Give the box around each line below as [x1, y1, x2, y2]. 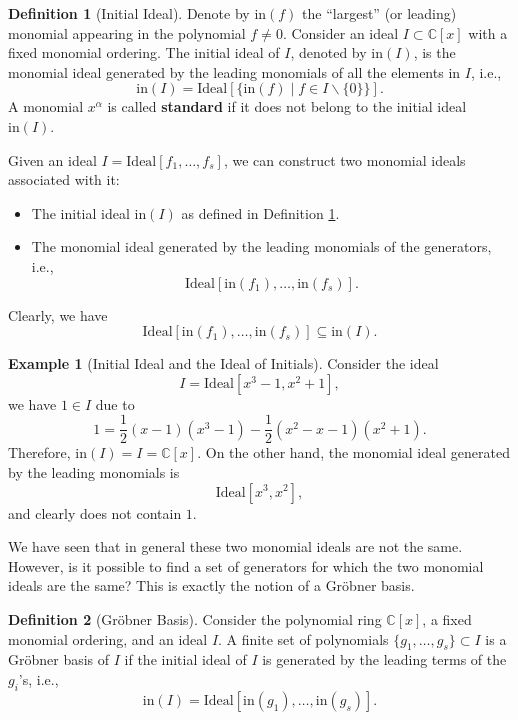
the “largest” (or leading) [302, 3, 457, 23]
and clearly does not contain [8, 502, 182, 523]
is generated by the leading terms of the [262, 649, 507, 670]
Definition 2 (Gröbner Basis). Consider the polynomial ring [8, 608, 382, 629]
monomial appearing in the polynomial [8, 22, 246, 43]
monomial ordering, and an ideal [8, 628, 208, 649]
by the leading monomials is [8, 461, 180, 482]
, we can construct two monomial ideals [223, 149, 466, 170]
